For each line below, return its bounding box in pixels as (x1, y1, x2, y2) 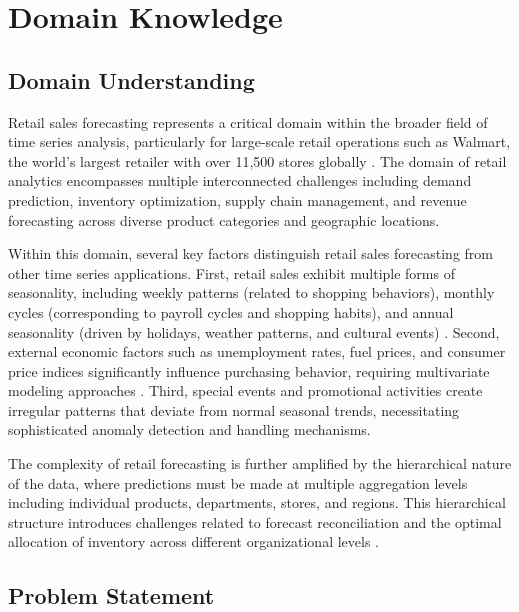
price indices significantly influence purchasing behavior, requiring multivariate (8, 360, 490, 381)
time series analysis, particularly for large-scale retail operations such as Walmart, (8, 131, 511, 152)
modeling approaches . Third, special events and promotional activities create (8, 380, 483, 401)
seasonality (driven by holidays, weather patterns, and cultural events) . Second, (8, 321, 500, 342)
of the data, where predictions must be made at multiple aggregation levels (8, 472, 468, 493)
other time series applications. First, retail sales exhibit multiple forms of (8, 262, 455, 283)
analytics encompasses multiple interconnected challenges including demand (8, 170, 472, 191)
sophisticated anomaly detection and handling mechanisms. (8, 419, 371, 440)
